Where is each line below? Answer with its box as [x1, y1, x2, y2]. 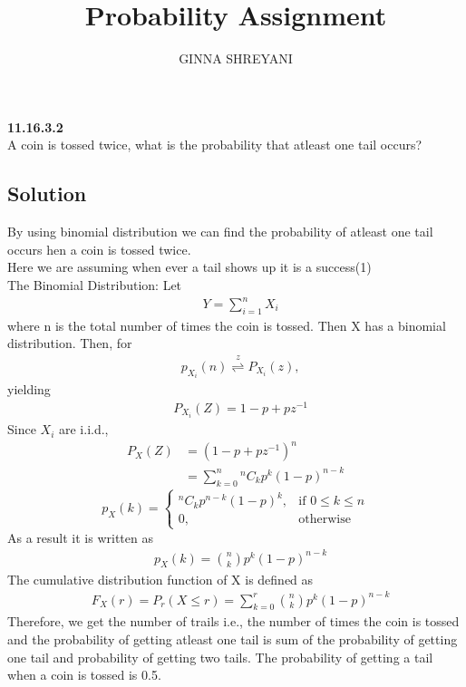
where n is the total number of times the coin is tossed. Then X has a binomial [7, 315, 446, 334]
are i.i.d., [58, 420, 109, 439]
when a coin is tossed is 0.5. [7, 665, 161, 684]
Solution [7, 179, 87, 208]
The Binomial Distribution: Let [7, 275, 182, 294]
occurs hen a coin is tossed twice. [7, 239, 191, 258]
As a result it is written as [7, 527, 153, 547]
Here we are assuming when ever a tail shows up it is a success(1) [7, 257, 372, 276]
